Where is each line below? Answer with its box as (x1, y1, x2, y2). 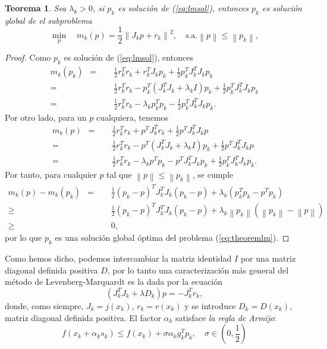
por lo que (5, 231, 42, 244)
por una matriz (240, 252, 296, 265)
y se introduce (184, 299, 236, 312)
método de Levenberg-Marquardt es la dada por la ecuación (5, 275, 222, 288)
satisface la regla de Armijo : (175, 311, 277, 323)
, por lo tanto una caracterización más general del (107, 263, 289, 276)
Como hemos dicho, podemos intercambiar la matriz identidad (5, 252, 232, 265)
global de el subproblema (5, 14, 92, 26)
